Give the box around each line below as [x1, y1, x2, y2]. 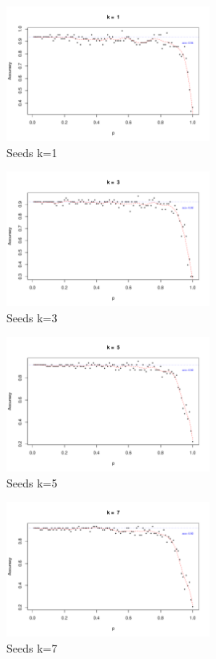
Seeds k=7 [6, 639, 58, 656]
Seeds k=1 [6, 144, 58, 160]
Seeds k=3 [6, 309, 58, 325]
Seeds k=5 [6, 474, 58, 491]
